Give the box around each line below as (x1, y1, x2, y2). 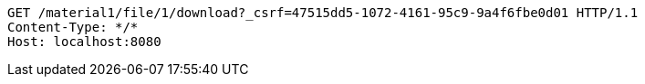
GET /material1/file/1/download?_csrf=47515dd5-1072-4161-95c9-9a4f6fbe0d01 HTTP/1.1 (7, 5, 639, 20)
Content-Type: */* (7, 20, 139, 34)
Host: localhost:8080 (7, 34, 161, 49)
